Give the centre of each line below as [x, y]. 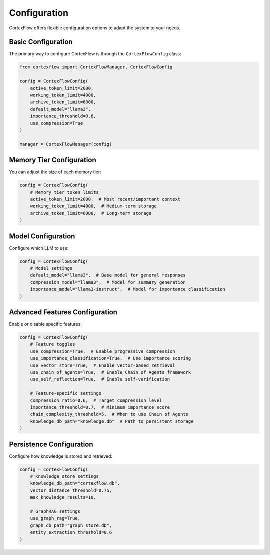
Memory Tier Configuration [53, 160]
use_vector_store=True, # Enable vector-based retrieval [103, 365]
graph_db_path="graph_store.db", [71, 525]
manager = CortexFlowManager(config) [66, 144]
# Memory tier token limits [65, 192]
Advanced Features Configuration [63, 312]
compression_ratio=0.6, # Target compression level [96, 400]
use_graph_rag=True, [55, 518]
